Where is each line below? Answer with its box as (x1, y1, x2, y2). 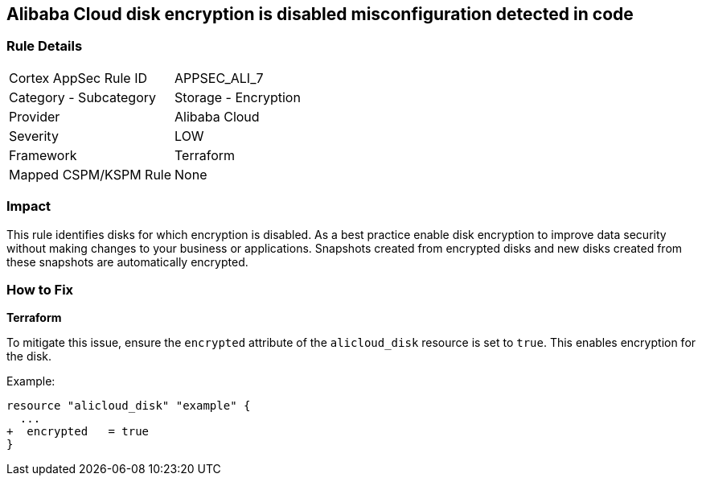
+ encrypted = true (6, 425, 150, 439)
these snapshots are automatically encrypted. (6, 254, 248, 269)
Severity (9, 127, 59, 144)
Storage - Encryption (174, 89, 301, 105)
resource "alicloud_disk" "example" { (6, 399, 251, 413)
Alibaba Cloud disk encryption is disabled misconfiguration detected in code (6, 4, 634, 24)
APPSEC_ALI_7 (174, 69, 264, 86)
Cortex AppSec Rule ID (9, 69, 148, 86)
